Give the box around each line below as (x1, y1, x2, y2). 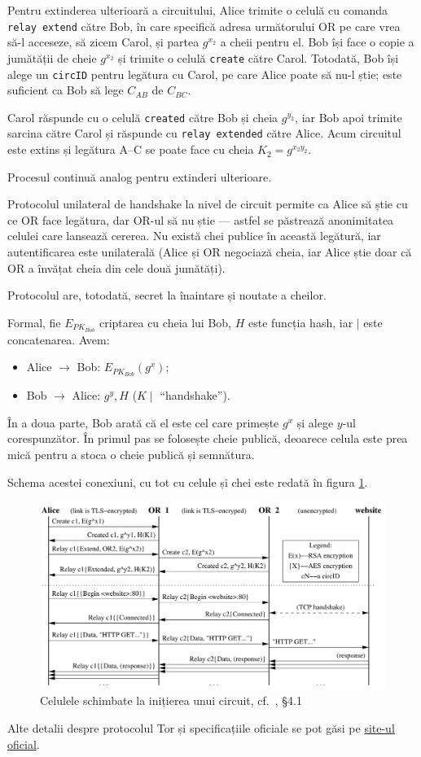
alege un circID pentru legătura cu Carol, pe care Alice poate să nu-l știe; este (7, 65, 402, 82)
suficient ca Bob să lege (7, 81, 124, 98)
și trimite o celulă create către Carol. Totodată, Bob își (118, 49, 399, 66)
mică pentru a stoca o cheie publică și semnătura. (7, 445, 255, 462)
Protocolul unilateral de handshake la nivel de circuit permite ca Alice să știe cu (7, 195, 408, 212)
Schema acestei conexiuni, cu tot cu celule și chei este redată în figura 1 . (7, 473, 368, 490)
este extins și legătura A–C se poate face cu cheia (7, 141, 254, 158)
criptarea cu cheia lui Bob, (99, 313, 232, 330)
